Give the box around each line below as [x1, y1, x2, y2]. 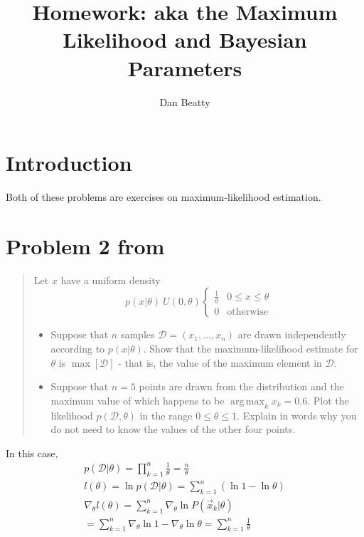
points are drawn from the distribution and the [139, 379, 344, 394]
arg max [230, 396, 264, 407]
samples [120, 327, 155, 342]
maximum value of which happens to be [50, 392, 225, 407]
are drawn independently [237, 327, 346, 342]
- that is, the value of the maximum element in [118, 355, 322, 370]
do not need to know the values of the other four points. [50, 422, 296, 437]
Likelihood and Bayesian [63, 25, 307, 54]
